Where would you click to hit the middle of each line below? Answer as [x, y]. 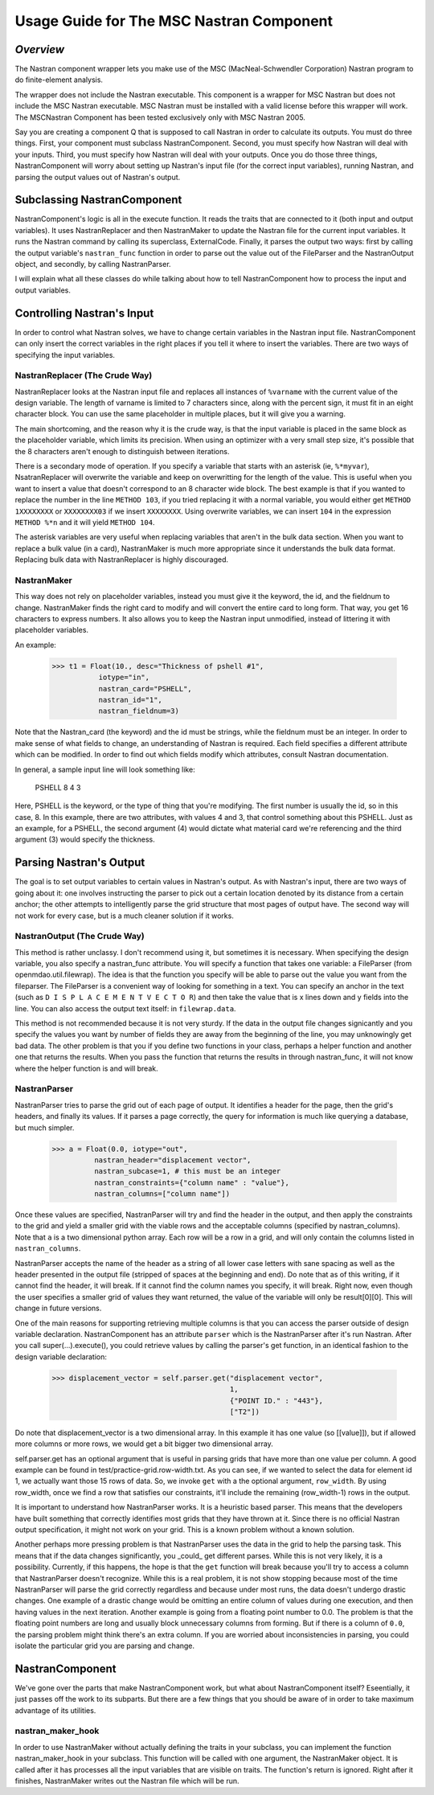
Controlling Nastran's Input [84, 313]
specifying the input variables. [65, 354]
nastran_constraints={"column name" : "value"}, [191, 1182]
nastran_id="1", [130, 700]
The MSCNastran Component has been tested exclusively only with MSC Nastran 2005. [160, 117]
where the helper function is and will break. [86, 1068]
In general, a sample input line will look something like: [105, 769]
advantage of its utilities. [55, 1710]
